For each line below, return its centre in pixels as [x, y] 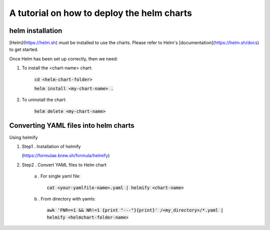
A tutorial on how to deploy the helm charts [101, 13]
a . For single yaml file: [57, 176]
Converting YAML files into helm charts [72, 125]
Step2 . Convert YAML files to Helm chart [64, 165]
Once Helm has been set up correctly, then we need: [63, 59]
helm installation [36, 31]
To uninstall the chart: [44, 100]
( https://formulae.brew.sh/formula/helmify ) [66, 156]
